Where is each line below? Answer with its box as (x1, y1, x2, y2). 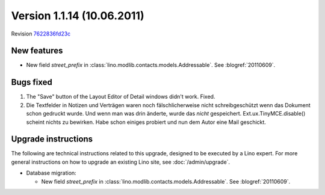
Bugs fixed (11, 77, 52, 87)
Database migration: (26, 169, 76, 177)
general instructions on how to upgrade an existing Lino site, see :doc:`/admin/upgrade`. (11, 158, 231, 166)
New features (11, 46, 63, 56)
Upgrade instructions (11, 134, 93, 144)
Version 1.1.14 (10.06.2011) (11, 9, 144, 22)
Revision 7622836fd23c (11, 30, 71, 37)
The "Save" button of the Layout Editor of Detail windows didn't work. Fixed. (26, 93, 215, 101)
